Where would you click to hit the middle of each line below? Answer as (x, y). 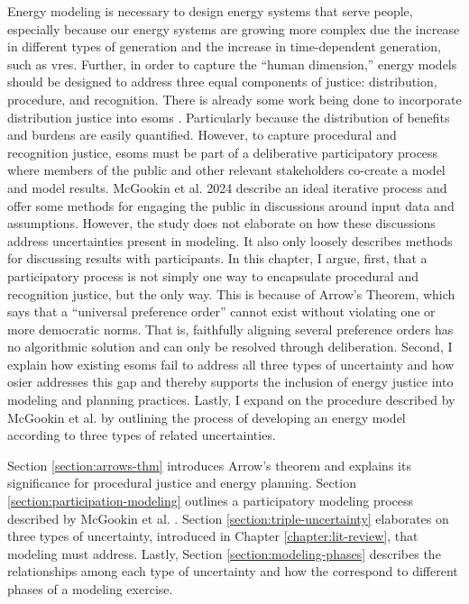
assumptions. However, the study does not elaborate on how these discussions (221, 223)
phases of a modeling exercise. (90, 589)
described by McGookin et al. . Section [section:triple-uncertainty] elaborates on (228, 518)
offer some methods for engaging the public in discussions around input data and (231, 205)
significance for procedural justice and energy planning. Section (182, 483)
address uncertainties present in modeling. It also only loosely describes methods (230, 240)
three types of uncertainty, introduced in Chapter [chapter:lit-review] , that (213, 536)
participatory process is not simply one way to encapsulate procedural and (213, 275)
